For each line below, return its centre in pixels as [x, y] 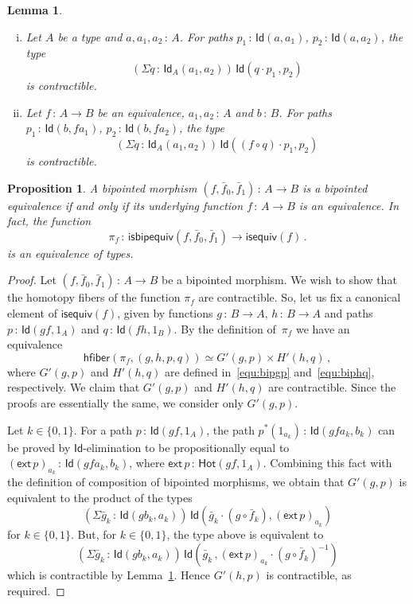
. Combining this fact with [327, 463]
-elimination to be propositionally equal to [186, 447]
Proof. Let [32, 280]
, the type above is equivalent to [245, 534]
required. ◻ [36, 590]
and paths [349, 312]
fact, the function [49, 221]
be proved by [39, 447]
